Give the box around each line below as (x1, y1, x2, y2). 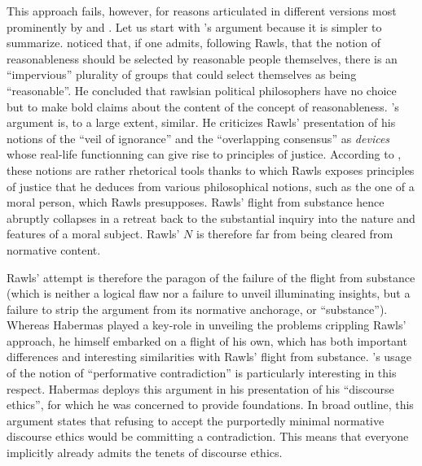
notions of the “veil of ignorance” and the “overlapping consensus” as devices (7, 129, 390, 146)
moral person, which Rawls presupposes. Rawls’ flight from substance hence (7, 194, 385, 211)
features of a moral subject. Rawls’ (7, 225, 180, 242)
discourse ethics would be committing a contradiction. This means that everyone (7, 428, 409, 445)
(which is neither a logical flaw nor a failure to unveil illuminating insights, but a (7, 285, 411, 302)
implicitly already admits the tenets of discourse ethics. (7, 444, 283, 461)
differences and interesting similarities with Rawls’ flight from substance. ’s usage (7, 348, 411, 365)
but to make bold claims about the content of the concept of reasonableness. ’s (7, 98, 399, 115)
